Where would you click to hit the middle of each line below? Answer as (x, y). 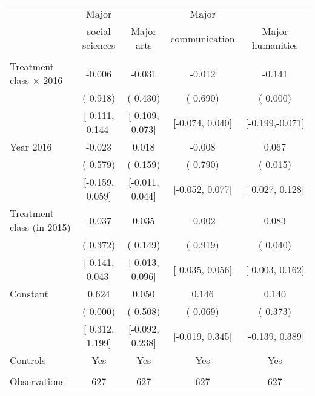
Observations (37, 381)
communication (203, 38)
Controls (28, 360)
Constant (29, 294)
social (99, 31)
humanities (275, 45)
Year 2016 (31, 147)
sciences (99, 45)
